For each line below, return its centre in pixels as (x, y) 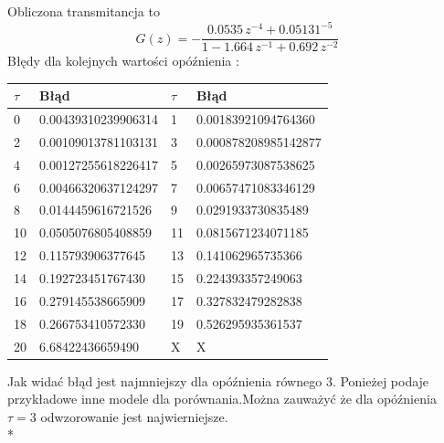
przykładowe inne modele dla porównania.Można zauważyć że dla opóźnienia (222, 399)
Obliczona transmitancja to (84, 11)
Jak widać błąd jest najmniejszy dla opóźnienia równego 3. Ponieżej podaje (218, 380)
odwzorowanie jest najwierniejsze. (134, 416)
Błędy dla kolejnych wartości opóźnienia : (123, 61)
